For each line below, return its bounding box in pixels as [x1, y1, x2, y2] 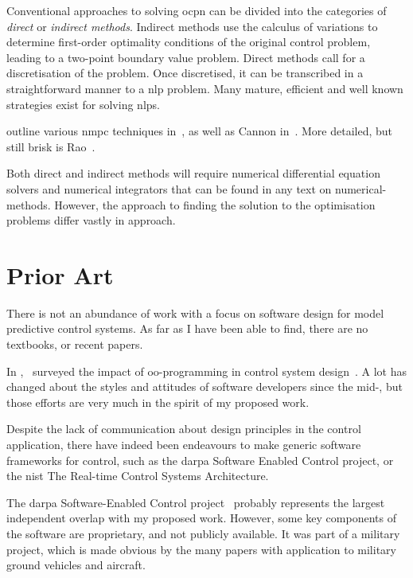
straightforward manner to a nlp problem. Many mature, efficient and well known [6, 80, 403, 96]
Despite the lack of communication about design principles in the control [6, 420, 361, 437]
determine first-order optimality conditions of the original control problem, [6, 33, 371, 50]
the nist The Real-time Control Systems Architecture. [6, 467, 269, 484]
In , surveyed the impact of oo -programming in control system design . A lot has [6, 362, 407, 379]
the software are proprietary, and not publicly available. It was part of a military [6, 525, 400, 541]
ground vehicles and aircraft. [6, 557, 146, 573]
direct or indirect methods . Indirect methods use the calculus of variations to [6, 18, 378, 34]
